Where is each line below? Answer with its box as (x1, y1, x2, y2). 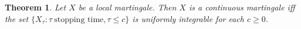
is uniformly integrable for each (132, 12, 244, 24)
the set (5, 12, 29, 24)
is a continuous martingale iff (188, 1, 295, 13)
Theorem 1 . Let (5, 1, 66, 13)
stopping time (54, 15, 104, 24)
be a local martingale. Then (78, 1, 177, 13)
